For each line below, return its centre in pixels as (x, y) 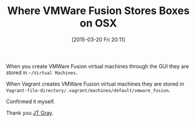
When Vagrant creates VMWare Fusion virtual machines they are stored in (95, 84)
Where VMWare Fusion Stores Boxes (98, 11)
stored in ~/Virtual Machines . (42, 72)
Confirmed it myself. (31, 101)
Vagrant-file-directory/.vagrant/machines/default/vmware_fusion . (88, 90)
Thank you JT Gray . (30, 113)
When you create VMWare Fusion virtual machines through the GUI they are (97, 66)
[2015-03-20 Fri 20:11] (98, 39)
